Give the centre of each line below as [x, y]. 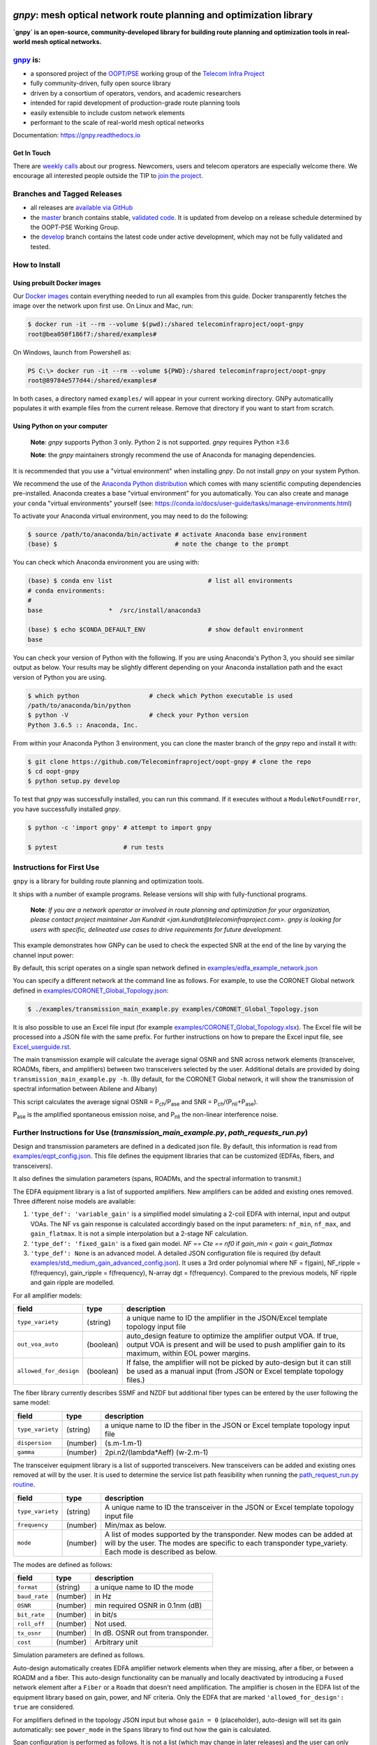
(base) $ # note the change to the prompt [158, 544]
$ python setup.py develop [74, 781]
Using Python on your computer [60, 426]
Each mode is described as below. [161, 1552]
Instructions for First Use [56, 867]
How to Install [37, 265]
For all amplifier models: [47, 1295]
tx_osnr [29, 1633]
